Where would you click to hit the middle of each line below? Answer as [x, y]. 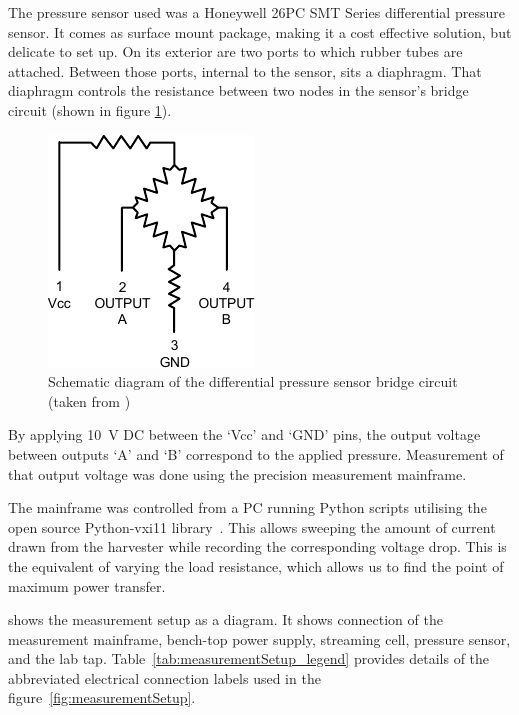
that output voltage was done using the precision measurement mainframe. [237, 473]
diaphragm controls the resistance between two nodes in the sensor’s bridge [238, 90]
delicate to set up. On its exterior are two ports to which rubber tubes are [235, 51]
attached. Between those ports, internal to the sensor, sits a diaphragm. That [245, 70]
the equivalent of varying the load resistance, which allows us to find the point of [256, 565]
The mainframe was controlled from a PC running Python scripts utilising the [247, 507]
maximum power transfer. [87, 585]
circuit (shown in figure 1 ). [90, 109]
